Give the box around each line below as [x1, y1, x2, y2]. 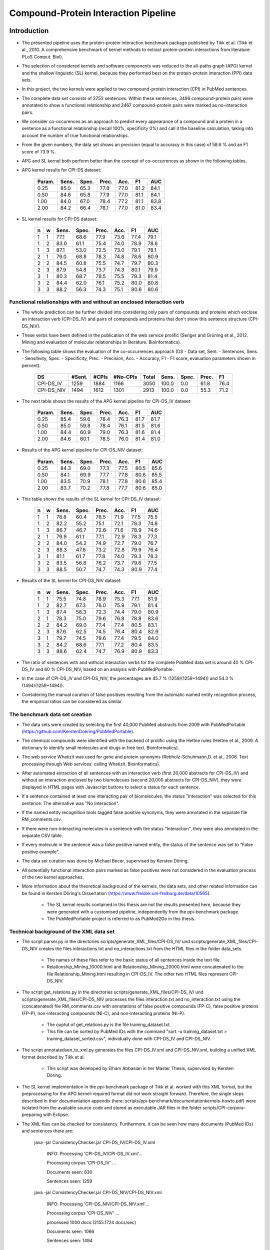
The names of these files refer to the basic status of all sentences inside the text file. [46, 956, 221, 962]
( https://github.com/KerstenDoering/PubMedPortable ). [21, 728, 134, 734]
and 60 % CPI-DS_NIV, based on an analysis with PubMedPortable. [35, 666, 174, 672]
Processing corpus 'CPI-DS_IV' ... [46, 1160, 116, 1166]
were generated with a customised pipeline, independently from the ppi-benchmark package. [46, 908, 239, 914]
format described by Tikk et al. [21, 1054, 85, 1060]
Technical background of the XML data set [9, 928, 115, 935]
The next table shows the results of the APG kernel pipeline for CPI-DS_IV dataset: [21, 398, 192, 404]
